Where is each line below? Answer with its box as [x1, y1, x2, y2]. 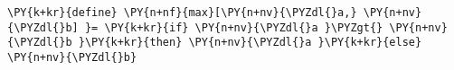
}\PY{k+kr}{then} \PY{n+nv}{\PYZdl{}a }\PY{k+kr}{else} [78, 36, 422, 49]
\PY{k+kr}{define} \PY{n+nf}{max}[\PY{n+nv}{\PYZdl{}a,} [7, 6, 357, 19]
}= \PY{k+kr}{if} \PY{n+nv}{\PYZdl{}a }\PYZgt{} [84, 21, 383, 34]
